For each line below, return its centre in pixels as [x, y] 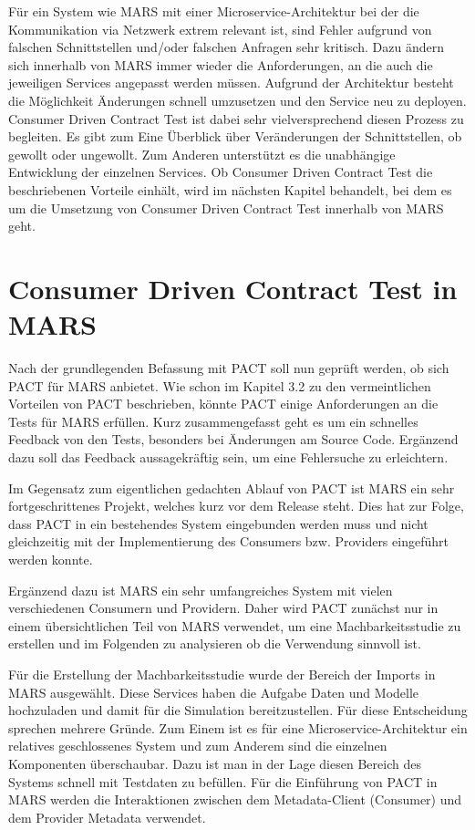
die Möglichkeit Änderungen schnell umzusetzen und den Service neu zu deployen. [237, 100]
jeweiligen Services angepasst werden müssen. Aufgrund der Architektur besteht [231, 83]
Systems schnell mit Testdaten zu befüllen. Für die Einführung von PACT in [223, 781]
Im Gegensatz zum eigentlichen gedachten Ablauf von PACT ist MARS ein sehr [232, 488]
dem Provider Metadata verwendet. [107, 817]
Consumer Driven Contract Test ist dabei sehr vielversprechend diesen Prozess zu [236, 118]
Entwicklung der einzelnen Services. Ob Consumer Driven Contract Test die [221, 172]
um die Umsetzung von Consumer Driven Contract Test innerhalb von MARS [226, 207]
